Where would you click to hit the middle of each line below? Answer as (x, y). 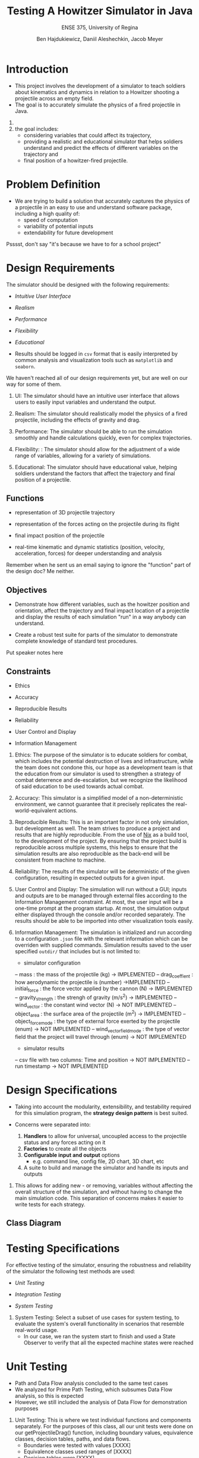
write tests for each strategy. (50, 1204)
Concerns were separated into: (53, 1124)
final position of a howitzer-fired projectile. (76, 160)
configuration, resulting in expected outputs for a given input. (90, 878)
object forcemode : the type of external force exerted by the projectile (97, 1022)
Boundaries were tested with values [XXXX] (77, 1446)
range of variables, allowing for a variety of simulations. (83, 455)
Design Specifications (62, 1090)
